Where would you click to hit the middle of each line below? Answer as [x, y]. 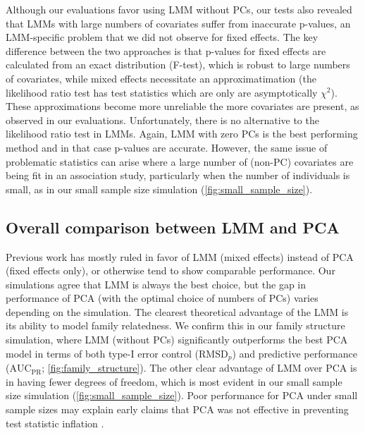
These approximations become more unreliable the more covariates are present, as [182, 106]
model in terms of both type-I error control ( [103, 353]
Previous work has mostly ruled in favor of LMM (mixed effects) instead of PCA [180, 256]
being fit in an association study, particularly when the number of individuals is [178, 175]
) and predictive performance [295, 353]
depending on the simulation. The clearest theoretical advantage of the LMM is [177, 311]
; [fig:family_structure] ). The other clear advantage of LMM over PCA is [199, 368]
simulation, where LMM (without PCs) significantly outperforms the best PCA [177, 340]
